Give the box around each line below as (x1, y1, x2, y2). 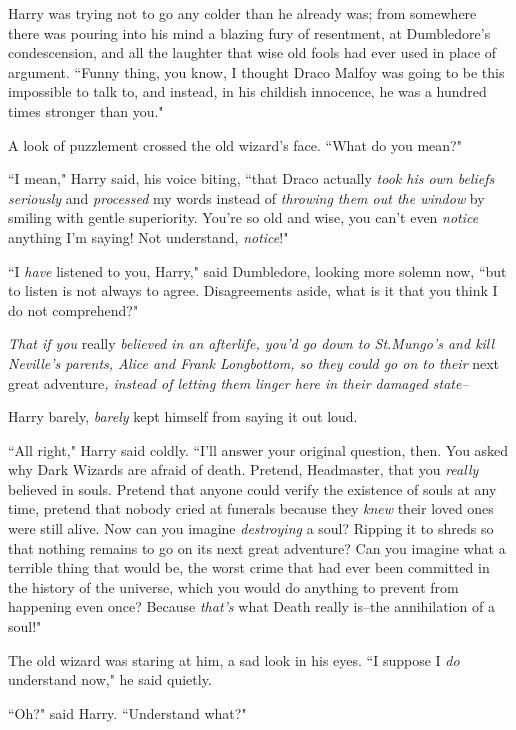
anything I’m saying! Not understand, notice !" (8, 226, 289, 247)
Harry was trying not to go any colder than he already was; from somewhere (8, 3, 477, 23)
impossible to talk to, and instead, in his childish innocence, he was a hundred (8, 81, 487, 102)
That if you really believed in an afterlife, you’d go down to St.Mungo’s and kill (8, 333, 495, 354)
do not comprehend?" (8, 299, 139, 320)
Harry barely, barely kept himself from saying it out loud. (8, 406, 358, 427)
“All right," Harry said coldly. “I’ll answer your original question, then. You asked (8, 439, 509, 460)
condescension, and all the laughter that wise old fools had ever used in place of (8, 42, 497, 63)
